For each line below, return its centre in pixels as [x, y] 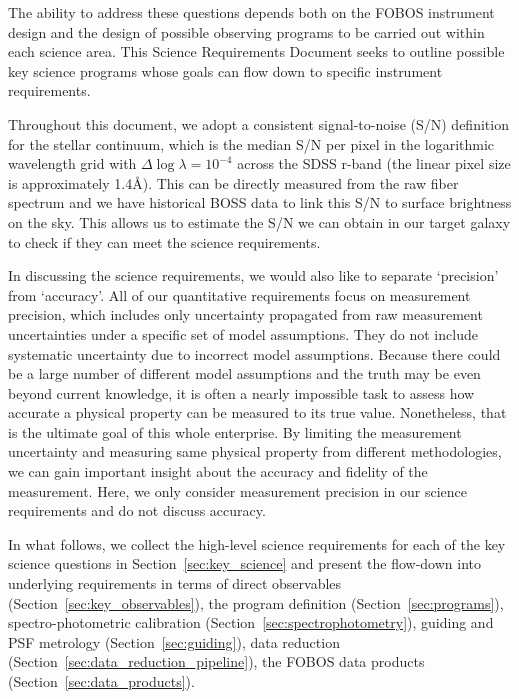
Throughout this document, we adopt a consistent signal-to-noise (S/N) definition [258, 123]
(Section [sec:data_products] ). [101, 681]
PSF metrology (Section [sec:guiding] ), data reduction [174, 641]
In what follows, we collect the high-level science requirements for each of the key [257, 543]
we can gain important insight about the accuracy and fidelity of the [218, 471]
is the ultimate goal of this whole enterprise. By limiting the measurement [235, 431]
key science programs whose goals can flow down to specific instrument [225, 70]
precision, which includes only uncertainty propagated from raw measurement [245, 314]
